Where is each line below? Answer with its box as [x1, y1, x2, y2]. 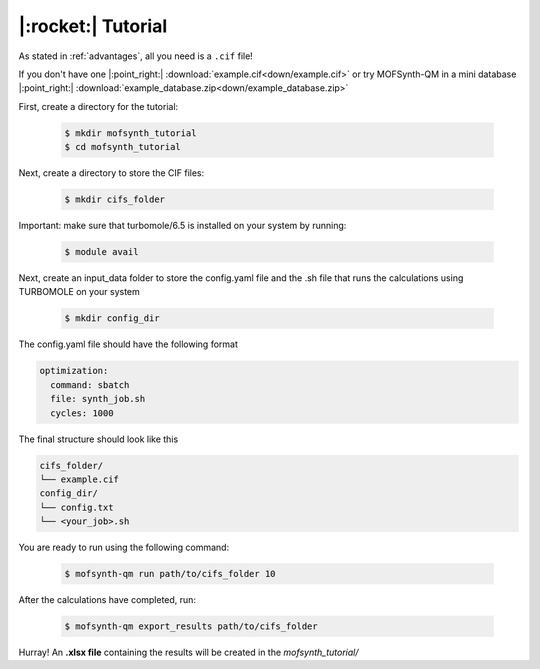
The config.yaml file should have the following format [18, 338, 239, 350]
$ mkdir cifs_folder [64, 194, 165, 205]
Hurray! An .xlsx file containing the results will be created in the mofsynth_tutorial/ [18, 646, 359, 658]
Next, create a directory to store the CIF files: [18, 167, 205, 179]
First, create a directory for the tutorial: [18, 100, 179, 112]
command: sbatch [50, 379, 130, 390]
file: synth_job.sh [50, 393, 146, 405]
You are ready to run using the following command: [18, 541, 230, 554]
